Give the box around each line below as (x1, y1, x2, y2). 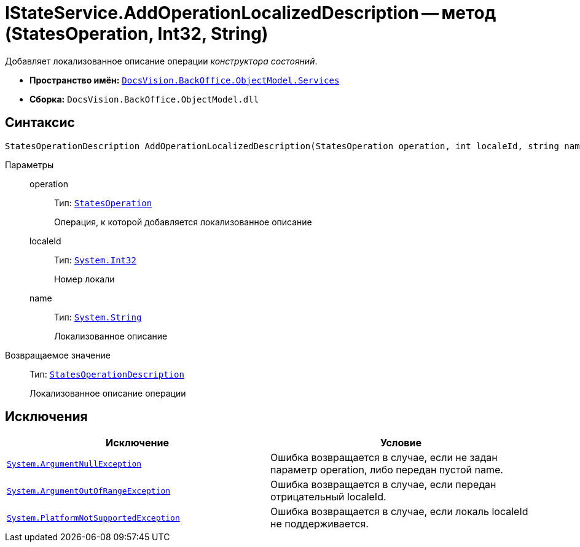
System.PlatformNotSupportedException (7, 513, 180, 522)
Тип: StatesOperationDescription (29, 368, 184, 379)
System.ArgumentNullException (7, 459, 142, 468)
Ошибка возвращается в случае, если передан (270, 478, 496, 491)
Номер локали (54, 273, 115, 284)
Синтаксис (5, 115, 75, 131)
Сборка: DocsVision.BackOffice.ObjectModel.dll (29, 93, 259, 104)
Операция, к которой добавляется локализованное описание (54, 216, 312, 227)
